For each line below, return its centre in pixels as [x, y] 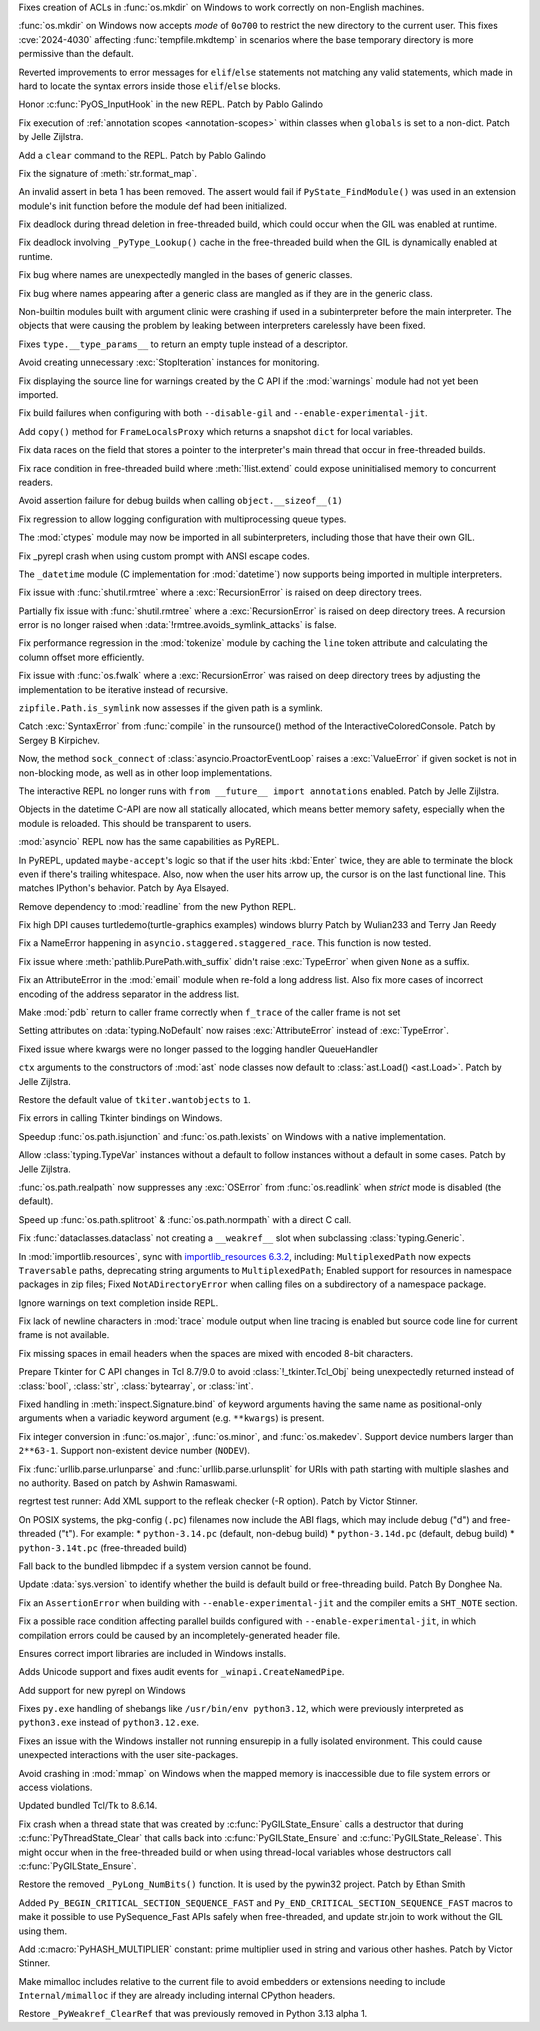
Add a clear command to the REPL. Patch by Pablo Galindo [142, 155]
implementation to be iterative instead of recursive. [123, 689]
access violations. [55, 1787]
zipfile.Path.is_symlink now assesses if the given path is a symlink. [171, 708]
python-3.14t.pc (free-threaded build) [103, 1547]
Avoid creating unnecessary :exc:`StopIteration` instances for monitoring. [169, 362]
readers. [36, 482]
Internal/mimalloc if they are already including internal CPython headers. [177, 1996]
